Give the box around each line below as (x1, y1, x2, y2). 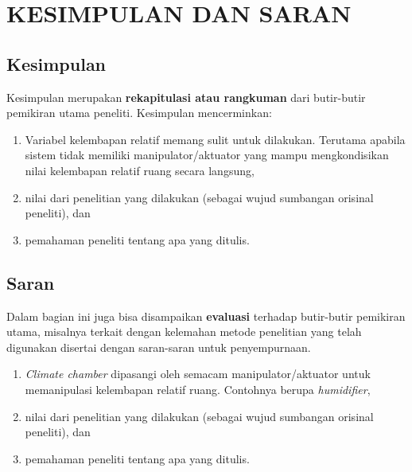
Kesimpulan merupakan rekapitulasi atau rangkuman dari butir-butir (6, 88, 366, 105)
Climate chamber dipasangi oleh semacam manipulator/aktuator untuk (25, 365, 371, 382)
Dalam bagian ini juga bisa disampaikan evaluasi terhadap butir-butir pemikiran (6, 307, 406, 324)
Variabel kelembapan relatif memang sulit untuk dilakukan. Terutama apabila (25, 131, 406, 147)
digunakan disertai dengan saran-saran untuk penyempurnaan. (6, 338, 311, 355)
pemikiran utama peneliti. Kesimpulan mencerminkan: (6, 104, 272, 121)
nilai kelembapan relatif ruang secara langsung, (25, 162, 255, 178)
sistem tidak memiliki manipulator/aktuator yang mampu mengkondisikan (25, 146, 389, 163)
